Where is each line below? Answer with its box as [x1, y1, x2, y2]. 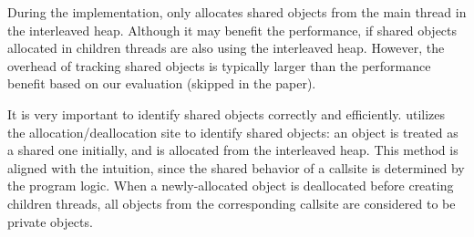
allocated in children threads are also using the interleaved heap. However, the [7, 38, 445, 57]
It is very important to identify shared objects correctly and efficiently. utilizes [7, 104, 446, 123]
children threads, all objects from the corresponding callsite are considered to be [7, 193, 456, 212]
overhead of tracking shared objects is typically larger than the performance [7, 56, 431, 75]
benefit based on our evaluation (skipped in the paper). [7, 74, 316, 93]
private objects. [7, 211, 93, 231]
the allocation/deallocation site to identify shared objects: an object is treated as [7, 122, 459, 141]
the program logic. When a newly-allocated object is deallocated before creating [7, 176, 454, 195]
